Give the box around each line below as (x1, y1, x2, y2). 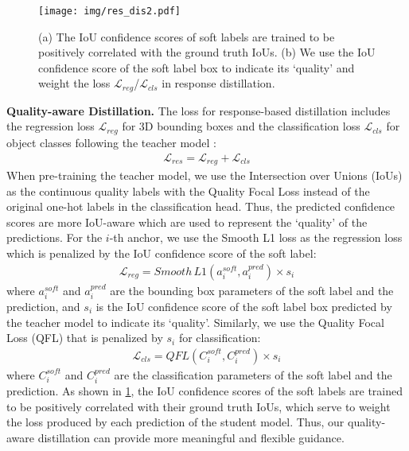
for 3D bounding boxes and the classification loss (122, 118, 360, 134)
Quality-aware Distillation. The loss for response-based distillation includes (6, 102, 391, 119)
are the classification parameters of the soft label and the (114, 366, 392, 383)
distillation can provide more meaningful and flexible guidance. (37, 430, 345, 446)
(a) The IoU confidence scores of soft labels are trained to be (38, 28, 335, 45)
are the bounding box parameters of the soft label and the (110, 282, 394, 298)
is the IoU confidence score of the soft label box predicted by (95, 298, 392, 315)
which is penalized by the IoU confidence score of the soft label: (6, 244, 317, 261)
